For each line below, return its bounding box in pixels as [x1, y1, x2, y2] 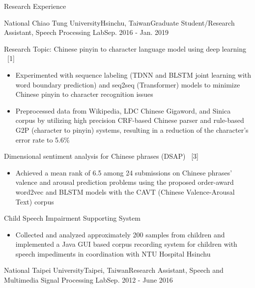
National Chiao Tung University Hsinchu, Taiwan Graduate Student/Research [4, 17, 235, 28]
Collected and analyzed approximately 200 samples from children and [15, 229, 225, 239]
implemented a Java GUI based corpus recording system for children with [15, 239, 237, 249]
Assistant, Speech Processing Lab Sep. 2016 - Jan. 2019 [4, 27, 169, 37]
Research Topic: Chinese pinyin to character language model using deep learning [4, 43, 246, 54]
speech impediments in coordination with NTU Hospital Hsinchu [15, 248, 211, 259]
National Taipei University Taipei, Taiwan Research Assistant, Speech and [4, 265, 224, 275]
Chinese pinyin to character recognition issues [15, 89, 153, 99]
